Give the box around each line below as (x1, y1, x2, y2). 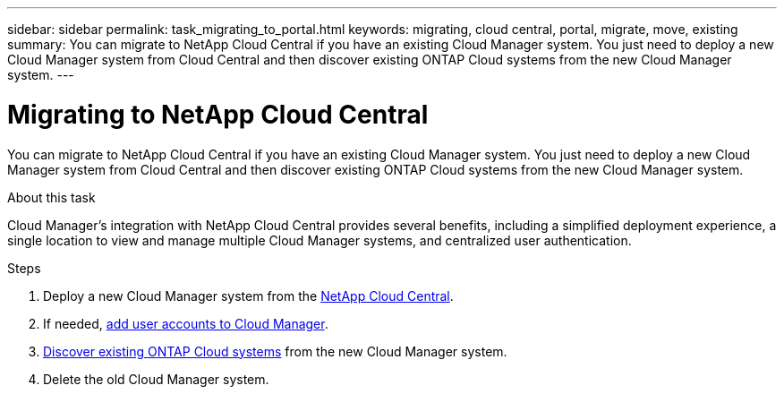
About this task (7, 189, 96, 205)
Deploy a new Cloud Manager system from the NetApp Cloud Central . (43, 287, 454, 304)
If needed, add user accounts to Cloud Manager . (43, 315, 328, 331)
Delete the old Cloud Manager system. (43, 371, 269, 387)
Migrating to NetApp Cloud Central (7, 98, 429, 130)
